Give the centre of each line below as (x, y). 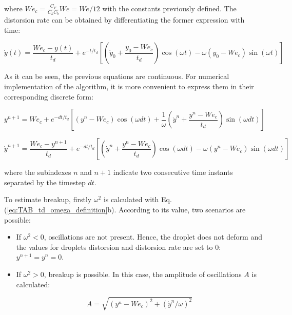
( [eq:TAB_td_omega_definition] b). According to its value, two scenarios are (125, 209)
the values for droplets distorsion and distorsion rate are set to (114, 247)
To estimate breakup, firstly (48, 199)
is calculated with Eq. (138, 199)
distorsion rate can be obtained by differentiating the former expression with (124, 20)
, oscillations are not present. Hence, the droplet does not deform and (153, 237)
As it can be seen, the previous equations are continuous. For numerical (117, 76)
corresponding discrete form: (49, 96)
